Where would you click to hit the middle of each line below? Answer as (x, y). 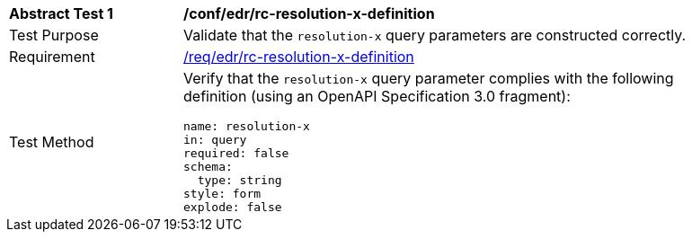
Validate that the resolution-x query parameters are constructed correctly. (435, 35)
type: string (240, 180)
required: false (236, 153)
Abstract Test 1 (61, 13)
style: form (222, 194)
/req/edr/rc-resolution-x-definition (299, 57)
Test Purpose (54, 35)
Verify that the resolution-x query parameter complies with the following (429, 78)
